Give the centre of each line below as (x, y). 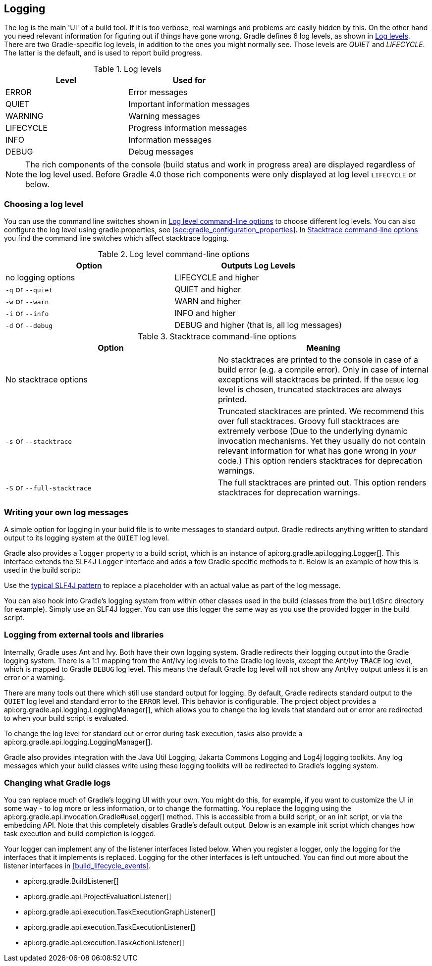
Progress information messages (188, 128)
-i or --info (27, 313)
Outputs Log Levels (258, 266)
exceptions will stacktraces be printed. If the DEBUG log (318, 380)
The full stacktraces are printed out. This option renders (322, 483)
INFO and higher (205, 313)
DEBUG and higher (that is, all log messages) (258, 325)
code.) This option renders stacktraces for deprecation (320, 461)
